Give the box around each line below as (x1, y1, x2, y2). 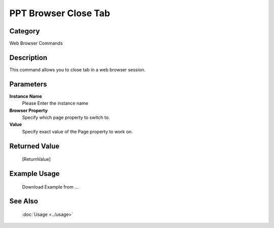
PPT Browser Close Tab (9, 8, 110, 19)
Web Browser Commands (9, 40, 63, 47)
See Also (9, 197, 38, 206)
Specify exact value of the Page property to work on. (22, 128, 133, 134)
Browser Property (9, 107, 48, 113)
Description (9, 53, 48, 62)
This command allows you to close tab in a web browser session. (9, 66, 146, 73)
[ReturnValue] (22, 156, 51, 162)
